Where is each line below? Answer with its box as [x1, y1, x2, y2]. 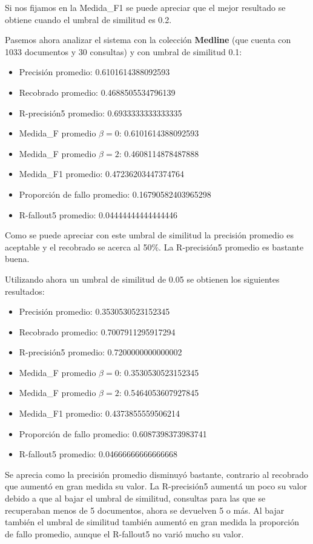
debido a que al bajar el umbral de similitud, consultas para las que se [5, 492, 266, 505]
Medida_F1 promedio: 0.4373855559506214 [19, 407, 180, 420]
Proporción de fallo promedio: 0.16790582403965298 [19, 187, 211, 200]
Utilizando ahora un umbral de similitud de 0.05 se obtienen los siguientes [5, 272, 280, 285]
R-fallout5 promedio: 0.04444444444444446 [19, 208, 177, 221]
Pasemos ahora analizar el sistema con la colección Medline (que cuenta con [5, 33, 291, 46]
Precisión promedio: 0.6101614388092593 [19, 65, 170, 78]
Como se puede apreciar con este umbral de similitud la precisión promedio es [5, 229, 294, 241]
